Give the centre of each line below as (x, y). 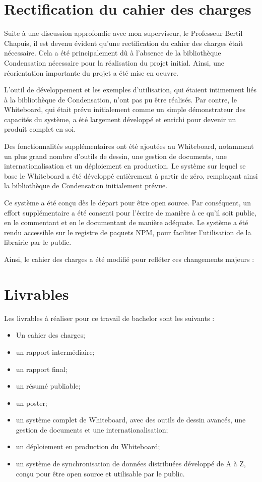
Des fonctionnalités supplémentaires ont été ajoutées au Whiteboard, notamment (129, 146)
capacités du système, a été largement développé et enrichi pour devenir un (120, 119)
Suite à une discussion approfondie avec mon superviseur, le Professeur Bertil (123, 33)
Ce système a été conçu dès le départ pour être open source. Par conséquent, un (127, 203)
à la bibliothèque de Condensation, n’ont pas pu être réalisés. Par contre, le (120, 99)
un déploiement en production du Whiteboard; (88, 446)
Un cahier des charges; (50, 335)
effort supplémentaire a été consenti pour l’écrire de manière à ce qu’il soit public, (130, 212)
